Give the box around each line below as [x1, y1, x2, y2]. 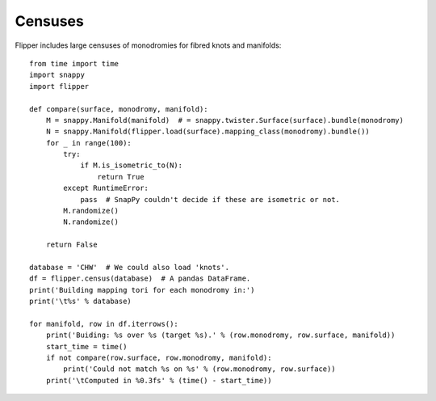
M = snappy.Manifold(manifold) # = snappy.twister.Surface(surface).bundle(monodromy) [45, 116, 404, 125]
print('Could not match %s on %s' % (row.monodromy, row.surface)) [63, 365, 336, 374]
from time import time [29, 59, 119, 68]
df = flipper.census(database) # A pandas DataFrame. [29, 274, 251, 283]
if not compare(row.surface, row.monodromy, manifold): [45, 353, 272, 363]
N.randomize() [63, 217, 119, 226]
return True [97, 172, 145, 181]
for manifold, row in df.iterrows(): [29, 319, 179, 328]
